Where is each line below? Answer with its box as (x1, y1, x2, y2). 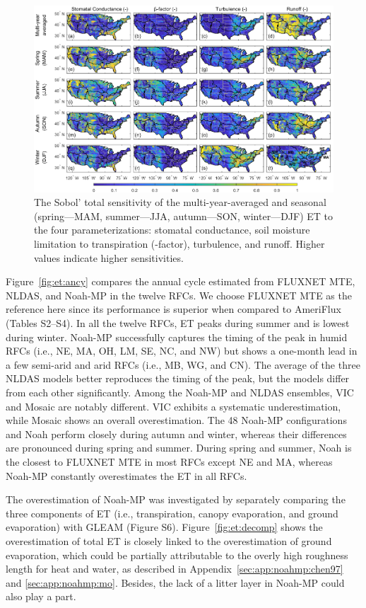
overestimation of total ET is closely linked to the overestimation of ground (6, 533, 332, 548)
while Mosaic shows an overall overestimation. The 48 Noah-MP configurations (6, 413, 347, 428)
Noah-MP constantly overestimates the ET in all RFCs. (6, 468, 247, 483)
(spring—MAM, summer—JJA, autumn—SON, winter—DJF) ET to (34, 208, 333, 223)
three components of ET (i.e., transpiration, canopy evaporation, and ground (6, 505, 338, 520)
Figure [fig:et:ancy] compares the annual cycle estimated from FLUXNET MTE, (6, 274, 355, 289)
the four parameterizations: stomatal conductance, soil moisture (34, 222, 310, 237)
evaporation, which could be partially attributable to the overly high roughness (6, 547, 348, 562)
